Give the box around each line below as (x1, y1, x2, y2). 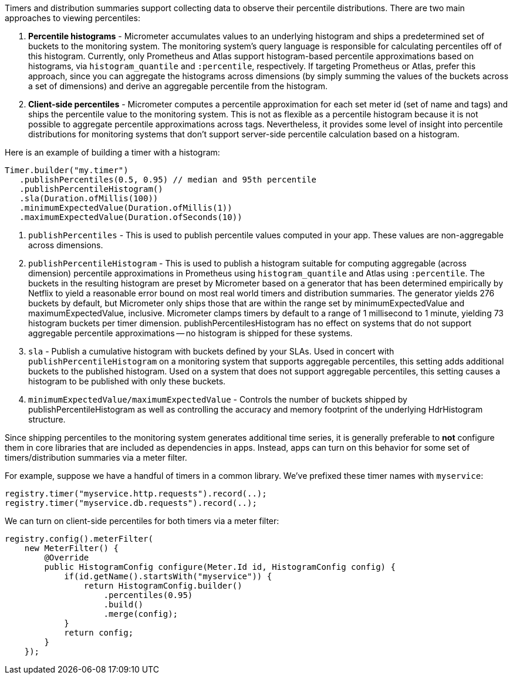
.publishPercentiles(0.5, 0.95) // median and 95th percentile (19, 175, 317, 184)
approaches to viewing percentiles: (5, 13, 140, 23)
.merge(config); (103, 609, 178, 619)
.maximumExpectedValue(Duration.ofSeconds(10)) (19, 212, 242, 222)
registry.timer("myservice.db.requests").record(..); (5, 498, 257, 508)
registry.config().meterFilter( (5, 534, 153, 543)
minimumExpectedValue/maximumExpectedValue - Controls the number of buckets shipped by (28, 394, 407, 404)
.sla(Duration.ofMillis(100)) (19, 194, 158, 203)
